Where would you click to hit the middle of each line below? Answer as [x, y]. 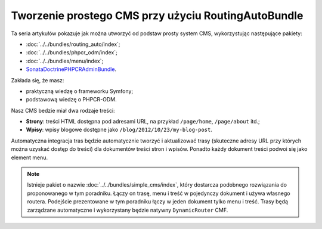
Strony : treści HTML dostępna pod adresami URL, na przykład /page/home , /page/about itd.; [143, 122]
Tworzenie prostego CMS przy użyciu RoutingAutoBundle [157, 16]
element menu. [29, 157]
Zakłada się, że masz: [38, 80]
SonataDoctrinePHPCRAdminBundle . [71, 69]
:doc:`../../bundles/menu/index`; [65, 61]
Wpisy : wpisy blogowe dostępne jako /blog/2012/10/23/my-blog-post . [119, 130]
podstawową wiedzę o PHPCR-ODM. [72, 100]
